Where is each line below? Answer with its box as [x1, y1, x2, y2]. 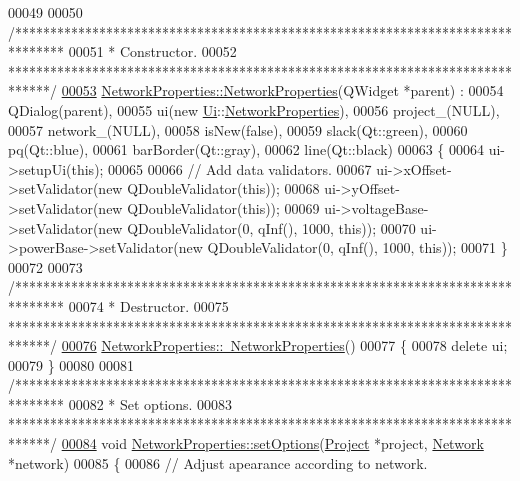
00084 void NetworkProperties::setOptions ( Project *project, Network [61, 433, 484, 454]
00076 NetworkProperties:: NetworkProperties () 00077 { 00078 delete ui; [61, 335, 508, 356]
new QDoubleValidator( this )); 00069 [98, 197, 320, 218]
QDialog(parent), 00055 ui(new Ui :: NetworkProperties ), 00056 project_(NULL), [8, 99, 500, 120]
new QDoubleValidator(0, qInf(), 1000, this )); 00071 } [178, 237, 508, 258]
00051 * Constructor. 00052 [68, 41, 237, 62]
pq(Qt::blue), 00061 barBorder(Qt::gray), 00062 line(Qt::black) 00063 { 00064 [8, 139, 485, 160]
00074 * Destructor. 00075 [68, 295, 229, 316]
